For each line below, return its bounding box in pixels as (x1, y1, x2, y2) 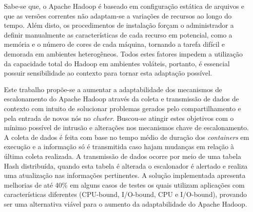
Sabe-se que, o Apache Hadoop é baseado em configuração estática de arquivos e (4, 1, 245, 11)
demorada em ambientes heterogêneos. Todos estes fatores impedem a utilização (4, 48, 243, 58)
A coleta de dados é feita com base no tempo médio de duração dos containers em (4, 132, 249, 142)
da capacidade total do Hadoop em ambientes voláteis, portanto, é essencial (4, 58, 230, 68)
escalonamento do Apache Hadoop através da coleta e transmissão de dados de (4, 94, 239, 104)
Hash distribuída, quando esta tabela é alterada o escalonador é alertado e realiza (4, 160, 248, 171)
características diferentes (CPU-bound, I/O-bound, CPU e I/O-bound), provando (4, 189, 247, 199)
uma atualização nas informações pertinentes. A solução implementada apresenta (4, 170, 246, 180)
